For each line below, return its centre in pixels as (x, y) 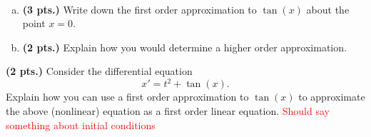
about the (328, 9)
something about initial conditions (81, 125)
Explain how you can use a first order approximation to (127, 97)
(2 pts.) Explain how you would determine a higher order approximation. (184, 47)
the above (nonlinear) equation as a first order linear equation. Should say (168, 111)
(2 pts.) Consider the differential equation (99, 71)
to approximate (332, 97)
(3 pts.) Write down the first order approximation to (139, 9)
